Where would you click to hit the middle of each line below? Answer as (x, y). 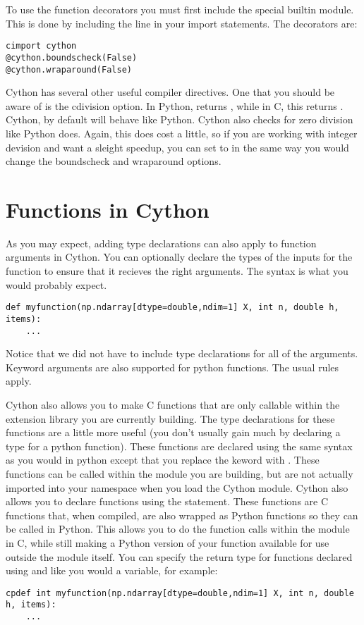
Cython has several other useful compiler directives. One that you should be (170, 92)
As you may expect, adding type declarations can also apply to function (161, 243)
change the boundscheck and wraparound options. (114, 161)
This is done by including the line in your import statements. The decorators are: (182, 23)
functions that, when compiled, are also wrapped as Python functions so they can (182, 515)
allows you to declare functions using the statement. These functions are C (167, 501)
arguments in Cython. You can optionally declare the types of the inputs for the (179, 257)
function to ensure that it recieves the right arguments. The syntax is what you (177, 271)
